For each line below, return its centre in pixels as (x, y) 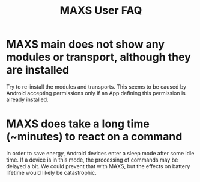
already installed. (28, 99)
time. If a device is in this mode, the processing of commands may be (92, 160)
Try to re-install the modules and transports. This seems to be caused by (96, 86)
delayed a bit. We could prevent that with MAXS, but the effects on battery (98, 166)
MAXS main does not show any (86, 44)
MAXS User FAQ (101, 11)
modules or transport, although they (98, 57)
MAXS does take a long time (78, 124)
